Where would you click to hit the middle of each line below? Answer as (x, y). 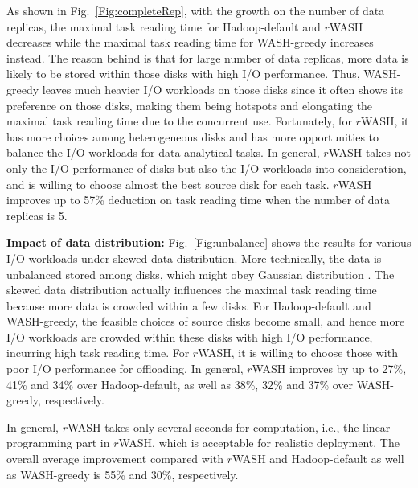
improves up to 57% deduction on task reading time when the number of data (199, 200)
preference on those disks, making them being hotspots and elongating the (190, 105)
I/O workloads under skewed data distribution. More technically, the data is (194, 258)
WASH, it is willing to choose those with (298, 353)
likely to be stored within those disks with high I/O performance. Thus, (183, 74)
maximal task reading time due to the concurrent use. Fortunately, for (179, 121)
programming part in (58, 443)
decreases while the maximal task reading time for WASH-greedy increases (190, 42)
